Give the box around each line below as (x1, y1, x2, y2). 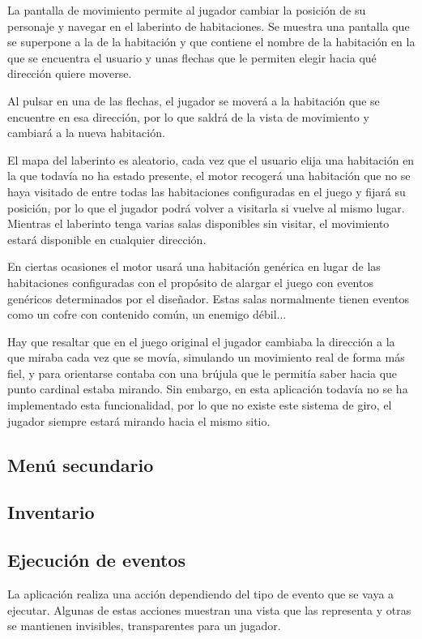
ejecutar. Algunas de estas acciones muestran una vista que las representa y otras (7, 601, 411, 618)
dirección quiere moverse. (7, 65, 132, 82)
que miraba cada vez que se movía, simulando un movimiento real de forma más (7, 349, 405, 366)
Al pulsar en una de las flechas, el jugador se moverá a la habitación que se (7, 92, 380, 109)
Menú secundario (7, 452, 154, 477)
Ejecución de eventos (7, 547, 185, 573)
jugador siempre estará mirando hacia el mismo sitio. (7, 412, 271, 429)
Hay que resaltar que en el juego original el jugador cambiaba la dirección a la (7, 332, 395, 350)
